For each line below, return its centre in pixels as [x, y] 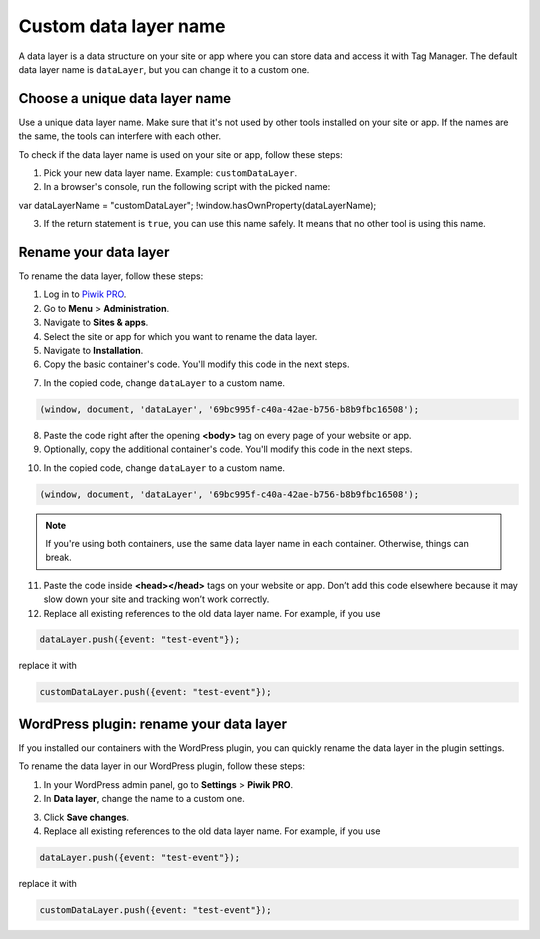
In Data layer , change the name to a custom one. [144, 799]
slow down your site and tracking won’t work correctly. [156, 599]
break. [58, 557]
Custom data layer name [122, 26]
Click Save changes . [86, 817]
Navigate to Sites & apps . [96, 322]
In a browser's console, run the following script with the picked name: [187, 187]
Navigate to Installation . [93, 351]
